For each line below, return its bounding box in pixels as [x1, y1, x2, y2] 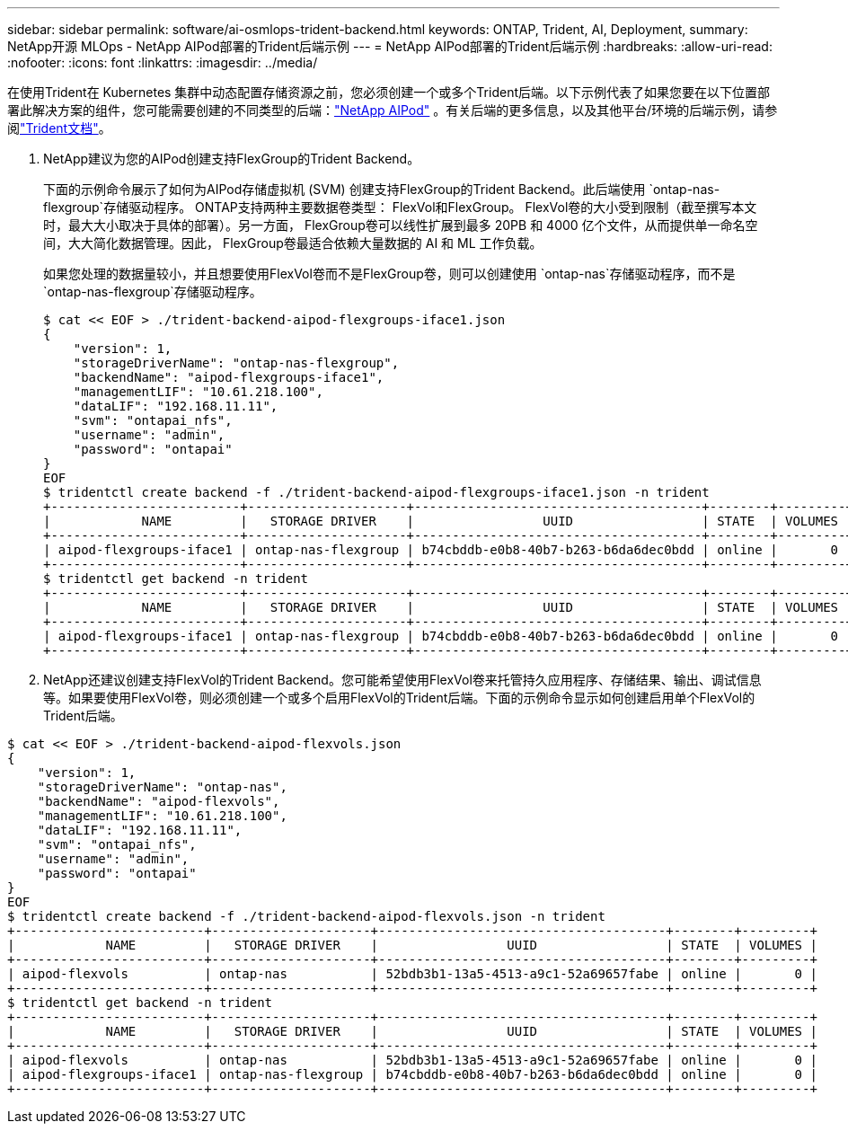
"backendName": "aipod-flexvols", [37, 794, 280, 808]
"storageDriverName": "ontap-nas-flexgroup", [73, 356, 400, 370]
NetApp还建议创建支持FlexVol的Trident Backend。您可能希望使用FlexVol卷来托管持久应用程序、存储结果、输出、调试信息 [43, 672, 762, 687]
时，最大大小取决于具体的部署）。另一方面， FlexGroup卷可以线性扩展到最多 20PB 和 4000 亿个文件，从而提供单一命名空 [43, 217, 758, 233]
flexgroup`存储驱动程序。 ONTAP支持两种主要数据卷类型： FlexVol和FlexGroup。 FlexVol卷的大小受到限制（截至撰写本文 [43, 199, 757, 215]
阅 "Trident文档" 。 [7, 120, 111, 136]
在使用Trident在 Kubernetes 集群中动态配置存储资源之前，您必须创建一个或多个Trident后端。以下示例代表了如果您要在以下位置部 [7, 84, 770, 100]
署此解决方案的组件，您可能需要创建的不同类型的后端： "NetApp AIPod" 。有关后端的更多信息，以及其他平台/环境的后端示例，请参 [7, 102, 778, 118]
